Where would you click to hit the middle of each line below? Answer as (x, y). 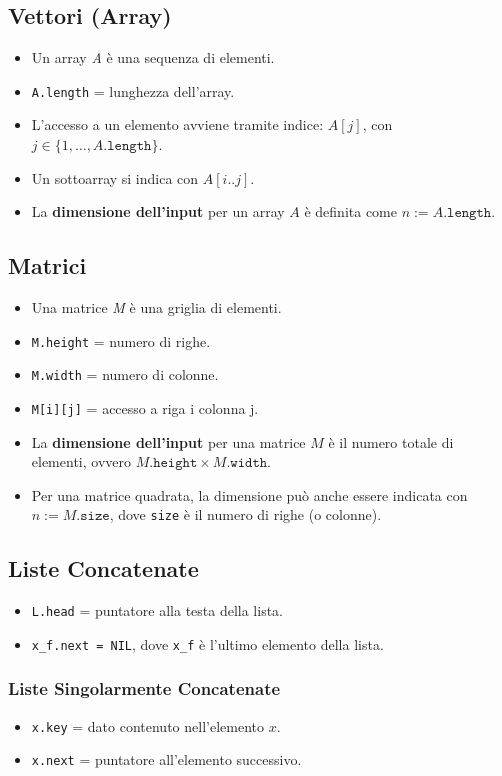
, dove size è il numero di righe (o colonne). (245, 514)
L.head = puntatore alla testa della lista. (157, 610)
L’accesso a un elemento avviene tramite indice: (177, 124)
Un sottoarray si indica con (115, 177)
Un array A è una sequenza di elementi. (153, 57)
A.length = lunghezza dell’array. (133, 90)
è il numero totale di (391, 441)
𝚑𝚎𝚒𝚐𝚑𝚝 (175, 463)
